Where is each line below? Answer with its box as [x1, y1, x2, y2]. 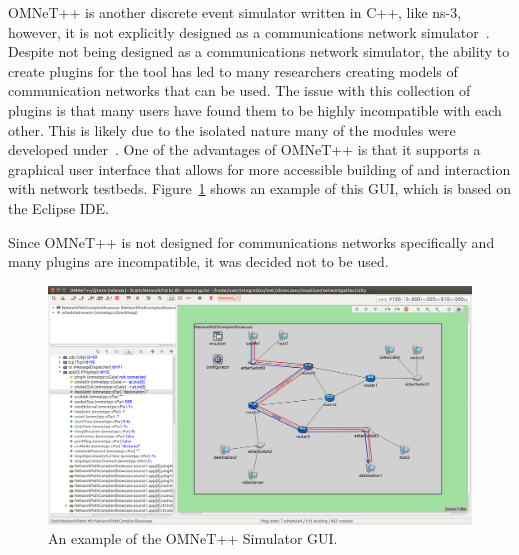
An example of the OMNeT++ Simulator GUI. [48, 528, 338, 549]
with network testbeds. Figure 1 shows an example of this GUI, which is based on [8, 178, 511, 199]
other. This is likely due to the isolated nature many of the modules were [8, 119, 456, 140]
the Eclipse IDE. [8, 197, 109, 218]
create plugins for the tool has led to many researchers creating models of [8, 60, 458, 81]
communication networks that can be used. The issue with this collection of [8, 80, 471, 101]
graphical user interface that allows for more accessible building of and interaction [8, 158, 511, 179]
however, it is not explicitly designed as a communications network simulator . [8, 21, 490, 42]
